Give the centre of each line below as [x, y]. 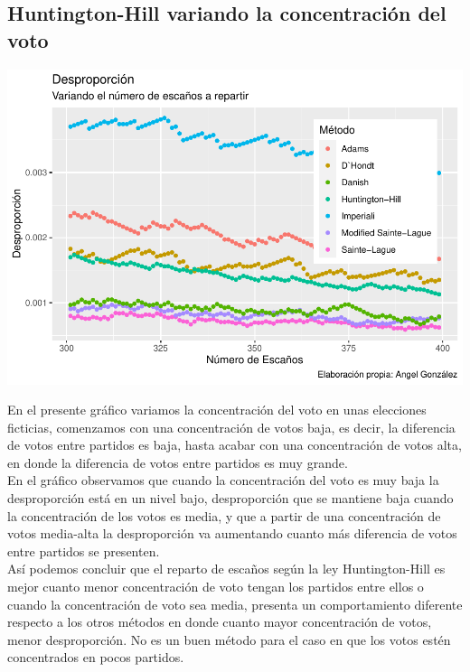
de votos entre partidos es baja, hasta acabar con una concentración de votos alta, [235, 445]
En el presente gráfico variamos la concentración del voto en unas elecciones [217, 410]
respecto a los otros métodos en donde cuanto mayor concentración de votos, [220, 622]
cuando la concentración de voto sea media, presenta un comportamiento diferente [235, 604]
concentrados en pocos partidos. [96, 657]
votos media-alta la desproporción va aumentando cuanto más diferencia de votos [232, 533]
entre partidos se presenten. [84, 551]
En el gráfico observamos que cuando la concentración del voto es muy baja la [223, 480]
